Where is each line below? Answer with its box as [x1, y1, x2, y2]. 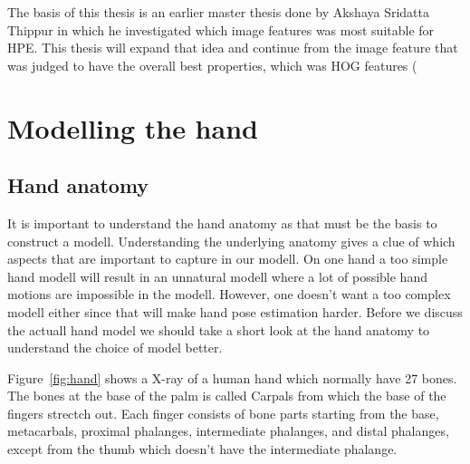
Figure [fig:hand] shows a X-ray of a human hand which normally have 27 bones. [7, 368, 457, 387]
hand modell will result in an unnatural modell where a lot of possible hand [7, 266, 427, 285]
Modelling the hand [7, 109, 258, 146]
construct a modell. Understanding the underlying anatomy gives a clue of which [7, 231, 456, 250]
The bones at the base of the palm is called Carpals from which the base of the [7, 386, 446, 405]
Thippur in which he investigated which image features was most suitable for [7, 20, 435, 39]
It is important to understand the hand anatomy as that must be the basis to [7, 213, 437, 232]
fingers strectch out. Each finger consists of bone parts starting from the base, [7, 403, 439, 422]
